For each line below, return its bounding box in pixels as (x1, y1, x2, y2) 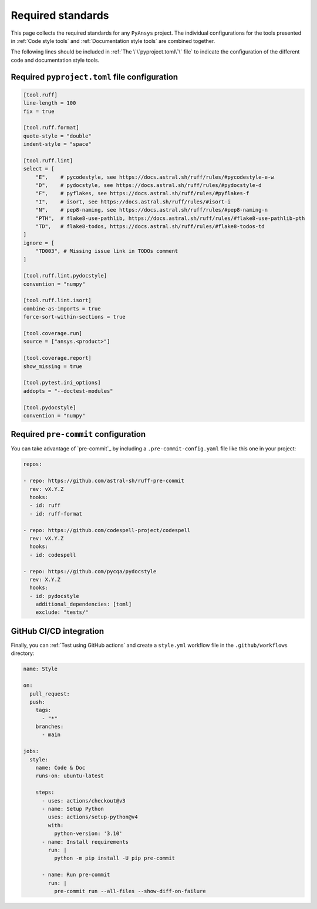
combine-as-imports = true (23, 305, 101, 312)
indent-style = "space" (23, 141, 92, 148)
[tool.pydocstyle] (23, 404, 76, 411)
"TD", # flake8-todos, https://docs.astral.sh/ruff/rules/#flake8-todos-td (35, 223, 265, 229)
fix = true (23, 108, 55, 115)
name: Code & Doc (35, 764, 86, 771)
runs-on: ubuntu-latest (35, 773, 104, 779)
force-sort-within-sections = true (23, 313, 126, 320)
